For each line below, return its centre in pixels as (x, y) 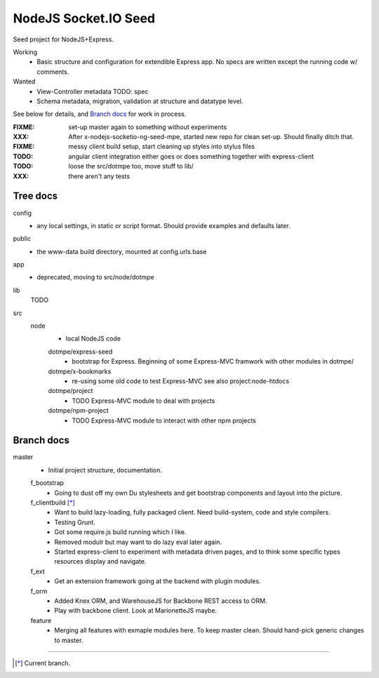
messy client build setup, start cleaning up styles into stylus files (162, 147)
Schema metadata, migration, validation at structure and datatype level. (140, 101)
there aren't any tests (99, 176)
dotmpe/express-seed (80, 352)
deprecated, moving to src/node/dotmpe (95, 277)
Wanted (24, 81)
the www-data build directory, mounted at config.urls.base (122, 251)
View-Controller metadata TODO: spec (93, 91)
